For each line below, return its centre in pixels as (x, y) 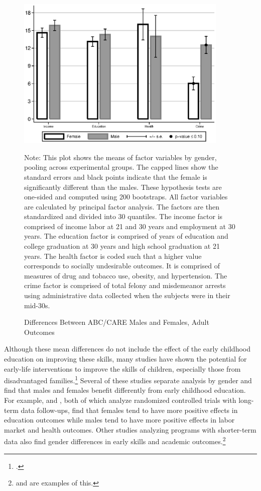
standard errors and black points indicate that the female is (116, 177)
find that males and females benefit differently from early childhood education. (125, 390)
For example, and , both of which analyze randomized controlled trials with (120, 400)
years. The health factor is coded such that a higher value (113, 256)
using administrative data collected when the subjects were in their (127, 295)
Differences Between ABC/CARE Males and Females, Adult (117, 322)
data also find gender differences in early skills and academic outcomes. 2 (115, 441)
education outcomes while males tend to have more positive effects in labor (119, 420)
